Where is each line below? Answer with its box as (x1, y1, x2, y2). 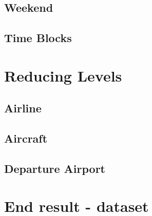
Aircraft (4, 130, 48, 146)
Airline (4, 100, 42, 116)
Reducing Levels (4, 65, 122, 86)
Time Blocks (4, 30, 72, 46)
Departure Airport (4, 160, 105, 176)
